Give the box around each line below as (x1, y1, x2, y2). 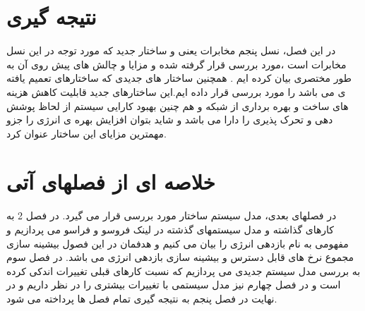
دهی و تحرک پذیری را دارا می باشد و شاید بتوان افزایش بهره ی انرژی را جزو (6, 112, 333, 127)
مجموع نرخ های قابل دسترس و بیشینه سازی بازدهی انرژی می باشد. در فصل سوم (6, 250, 354, 264)
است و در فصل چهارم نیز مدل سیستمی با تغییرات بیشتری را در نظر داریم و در (6, 277, 341, 292)
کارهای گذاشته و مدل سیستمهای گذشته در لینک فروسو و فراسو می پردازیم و (6, 222, 335, 236)
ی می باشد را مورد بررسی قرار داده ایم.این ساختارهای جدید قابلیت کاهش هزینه (6, 84, 346, 99)
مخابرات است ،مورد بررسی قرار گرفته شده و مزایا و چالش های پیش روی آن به (6, 56, 347, 71)
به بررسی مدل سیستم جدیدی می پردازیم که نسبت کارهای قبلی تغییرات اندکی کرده (6, 263, 361, 278)
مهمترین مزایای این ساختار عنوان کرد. (6, 126, 167, 140)
